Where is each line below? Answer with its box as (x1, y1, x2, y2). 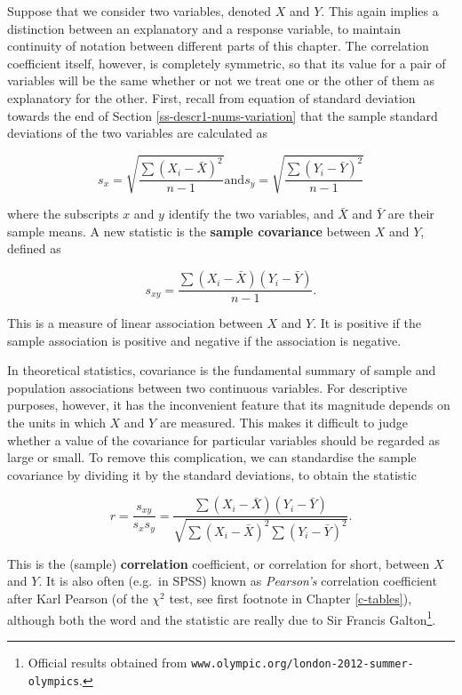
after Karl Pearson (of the (7, 589, 148, 608)
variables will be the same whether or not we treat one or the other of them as (7, 71, 435, 90)
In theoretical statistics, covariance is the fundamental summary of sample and (7, 361, 436, 379)
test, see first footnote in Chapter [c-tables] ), (169, 589, 412, 608)
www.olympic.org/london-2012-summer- (191, 657, 414, 670)
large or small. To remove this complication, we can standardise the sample (7, 448, 417, 467)
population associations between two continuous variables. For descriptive (7, 378, 408, 396)
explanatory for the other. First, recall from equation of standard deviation (7, 88, 416, 107)
